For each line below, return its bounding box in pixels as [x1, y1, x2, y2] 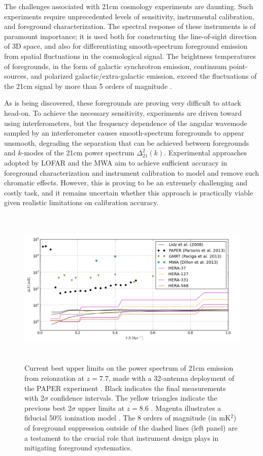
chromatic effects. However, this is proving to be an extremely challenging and [4, 177, 248, 188]
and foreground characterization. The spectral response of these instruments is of [4, 21, 256, 31]
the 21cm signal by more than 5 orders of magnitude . [4, 80, 172, 91]
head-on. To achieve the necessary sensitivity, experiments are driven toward [4, 107, 242, 118]
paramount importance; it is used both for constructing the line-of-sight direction [4, 30, 257, 41]
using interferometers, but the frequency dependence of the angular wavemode [4, 117, 247, 128]
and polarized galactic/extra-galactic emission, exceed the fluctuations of [30, 71, 257, 81]
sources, [4, 71, 28, 81]
